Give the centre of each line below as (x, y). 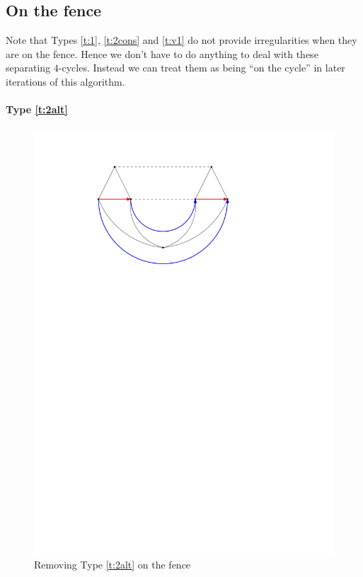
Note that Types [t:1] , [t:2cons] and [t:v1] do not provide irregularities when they (181, 40)
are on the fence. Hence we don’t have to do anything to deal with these (162, 53)
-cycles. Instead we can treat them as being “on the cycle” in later (202, 68)
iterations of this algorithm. (65, 81)
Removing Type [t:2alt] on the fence (113, 564)
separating (28, 68)
